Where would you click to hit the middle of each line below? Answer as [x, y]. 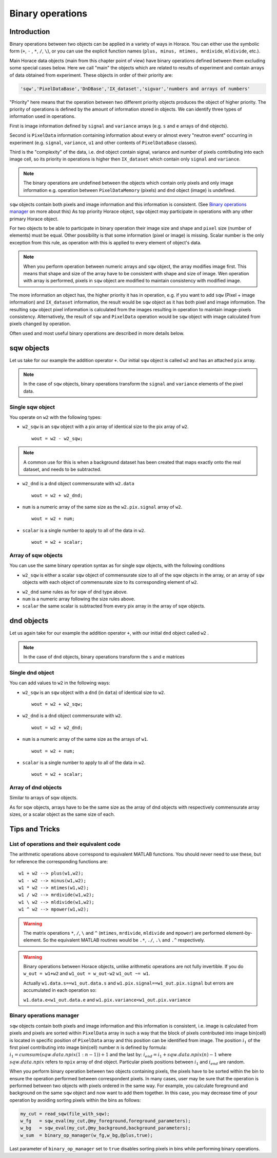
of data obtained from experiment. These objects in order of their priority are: [91, 75]
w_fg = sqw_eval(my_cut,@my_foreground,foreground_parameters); [105, 1121]
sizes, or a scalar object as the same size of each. [62, 814]
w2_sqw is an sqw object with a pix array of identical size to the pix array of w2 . [106, 426]
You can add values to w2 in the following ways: [60, 683]
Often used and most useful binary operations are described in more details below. [97, 333]
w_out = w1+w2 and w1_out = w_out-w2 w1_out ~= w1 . [87, 974]
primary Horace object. [34, 219]
